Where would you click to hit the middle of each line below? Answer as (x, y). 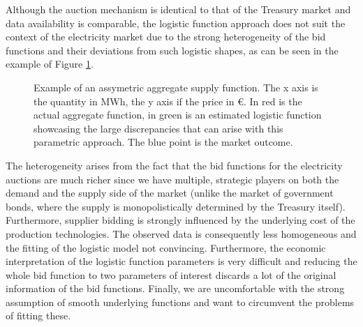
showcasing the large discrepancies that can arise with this (158, 128)
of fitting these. (38, 315)
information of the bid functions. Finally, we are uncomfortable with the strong (175, 288)
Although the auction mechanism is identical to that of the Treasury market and (178, 9)
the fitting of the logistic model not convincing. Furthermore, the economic (166, 247)
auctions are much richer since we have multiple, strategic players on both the (172, 179)
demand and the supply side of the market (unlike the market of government (170, 193)
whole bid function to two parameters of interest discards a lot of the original (171, 274)
